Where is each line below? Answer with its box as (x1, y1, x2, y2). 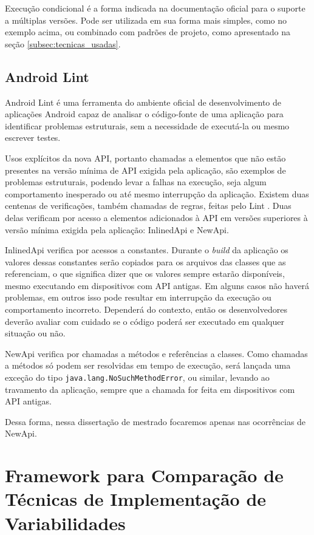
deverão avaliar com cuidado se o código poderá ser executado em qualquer (5, 315, 284, 327)
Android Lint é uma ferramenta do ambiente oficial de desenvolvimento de (5, 95, 281, 108)
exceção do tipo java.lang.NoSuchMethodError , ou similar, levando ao (5, 371, 270, 384)
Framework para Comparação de (5, 463, 284, 488)
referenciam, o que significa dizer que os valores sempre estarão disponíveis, (5, 267, 285, 280)
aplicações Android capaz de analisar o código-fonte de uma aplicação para (5, 107, 284, 120)
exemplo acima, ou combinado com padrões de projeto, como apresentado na (5, 26, 291, 38)
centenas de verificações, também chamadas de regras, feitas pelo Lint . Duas (5, 199, 292, 212)
